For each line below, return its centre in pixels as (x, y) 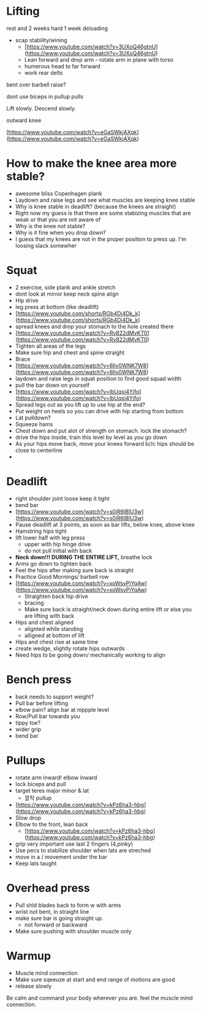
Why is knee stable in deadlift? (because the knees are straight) (96, 206)
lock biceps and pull (40, 784)
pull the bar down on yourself (52, 385)
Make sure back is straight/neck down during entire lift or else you (108, 609)
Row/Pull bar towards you (48, 716)
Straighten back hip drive (56, 596)
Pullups (26, 760)
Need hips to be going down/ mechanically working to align (90, 655)
